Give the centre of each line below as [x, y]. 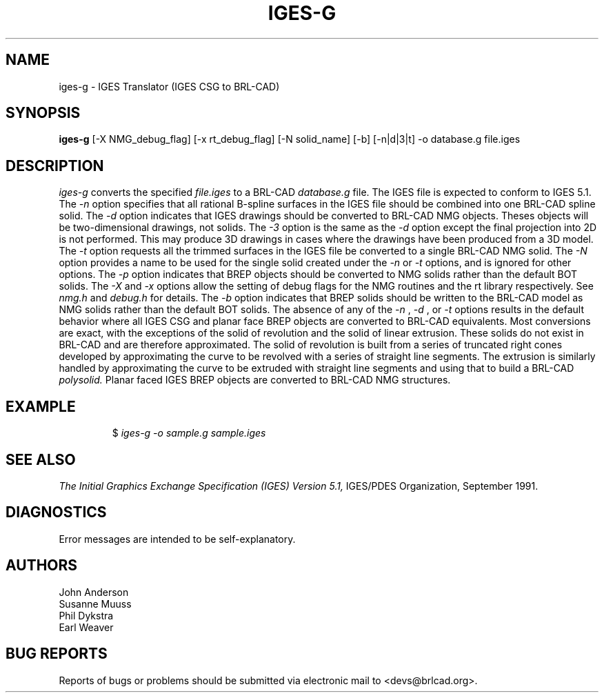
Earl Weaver [86, 627]
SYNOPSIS [43, 113]
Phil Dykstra [86, 615]
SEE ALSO [41, 459]
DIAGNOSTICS [56, 512]
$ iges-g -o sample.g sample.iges [189, 433]
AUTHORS [42, 566]
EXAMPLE [41, 406]
